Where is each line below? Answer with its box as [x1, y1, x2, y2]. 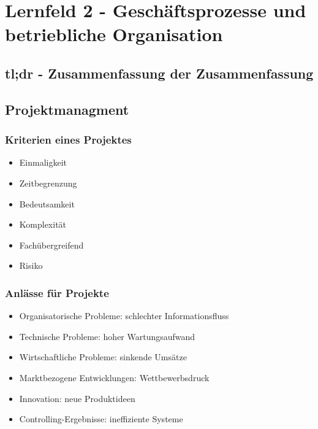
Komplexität [19, 218, 67, 231]
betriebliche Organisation [5, 21, 223, 47]
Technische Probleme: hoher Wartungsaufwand [19, 330, 195, 342]
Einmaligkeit [19, 156, 67, 169]
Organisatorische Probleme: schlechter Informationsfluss [19, 309, 229, 322]
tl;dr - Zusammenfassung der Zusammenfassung [5, 63, 314, 82]
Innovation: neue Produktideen [19, 392, 135, 404]
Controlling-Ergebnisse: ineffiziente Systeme [19, 412, 183, 425]
